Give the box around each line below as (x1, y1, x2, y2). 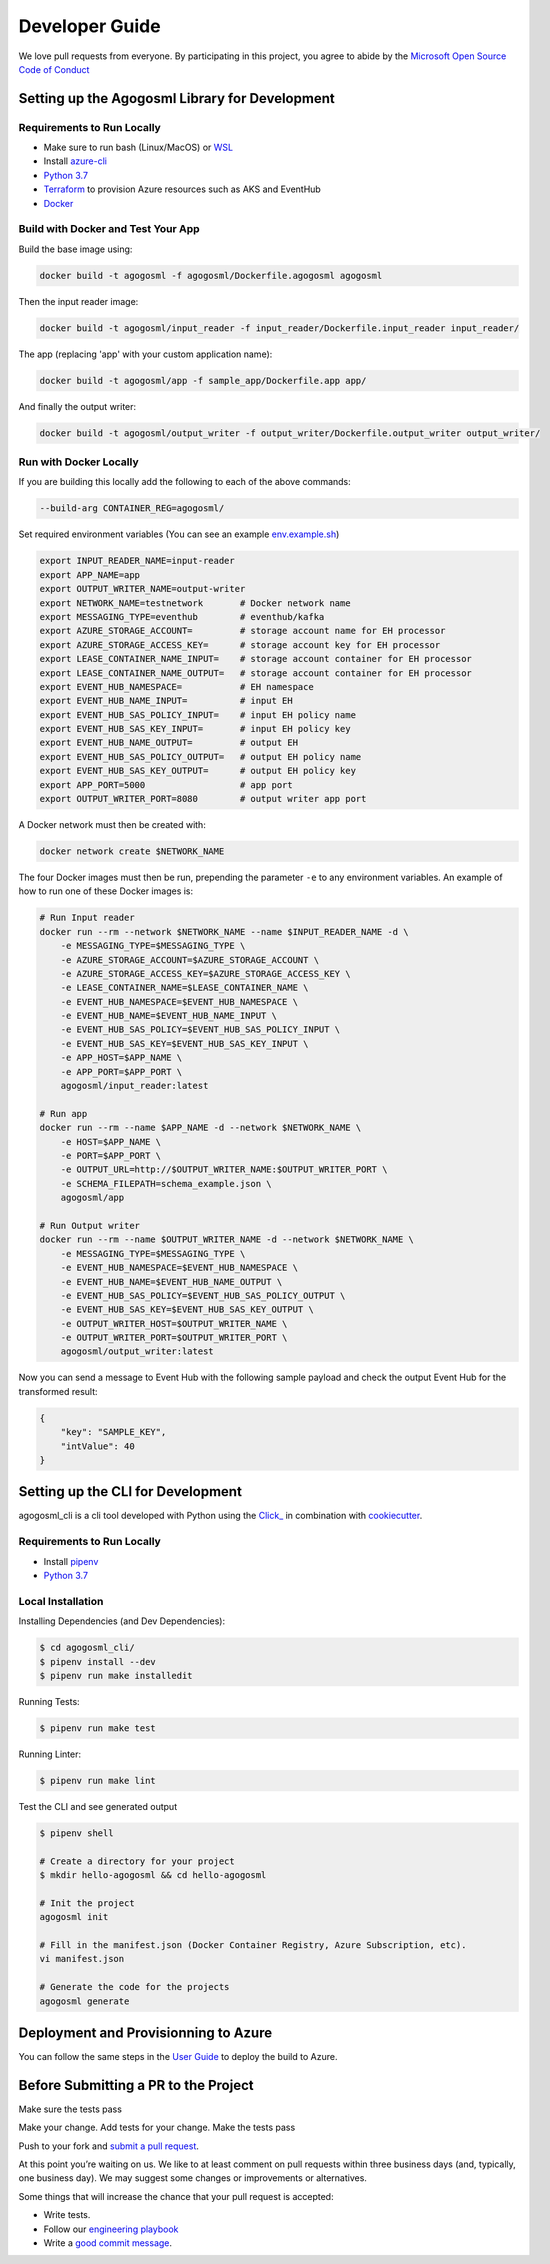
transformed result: (18, 1385, 99, 1397)
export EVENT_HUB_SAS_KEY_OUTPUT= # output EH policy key (39, 765, 357, 777)
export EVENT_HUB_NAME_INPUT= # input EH (39, 695, 294, 707)
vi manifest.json (39, 1953, 125, 1965)
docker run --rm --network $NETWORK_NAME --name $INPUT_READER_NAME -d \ (39, 926, 409, 937)
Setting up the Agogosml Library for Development (18, 90, 335, 107)
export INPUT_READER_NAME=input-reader (39, 555, 235, 567)
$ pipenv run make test (39, 1722, 157, 1734)
